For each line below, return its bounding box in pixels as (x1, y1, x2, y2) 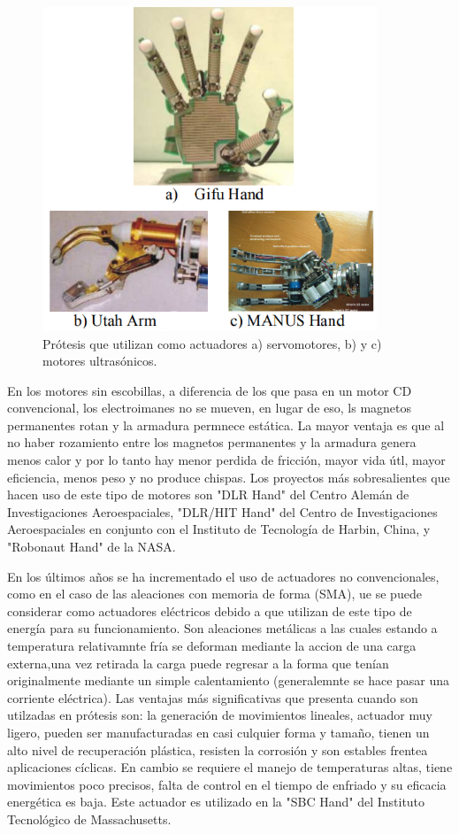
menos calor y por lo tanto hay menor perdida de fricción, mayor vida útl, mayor (7, 451, 446, 469)
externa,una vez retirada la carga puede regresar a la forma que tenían (7, 653, 389, 672)
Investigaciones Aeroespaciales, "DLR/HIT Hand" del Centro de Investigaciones (7, 502, 438, 521)
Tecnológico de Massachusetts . (7, 809, 172, 828)
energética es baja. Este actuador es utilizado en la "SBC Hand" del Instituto (7, 792, 425, 811)
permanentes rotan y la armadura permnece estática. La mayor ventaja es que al (7, 415, 445, 434)
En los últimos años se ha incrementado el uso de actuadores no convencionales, (7, 567, 440, 585)
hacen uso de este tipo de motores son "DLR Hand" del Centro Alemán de (7, 485, 409, 504)
